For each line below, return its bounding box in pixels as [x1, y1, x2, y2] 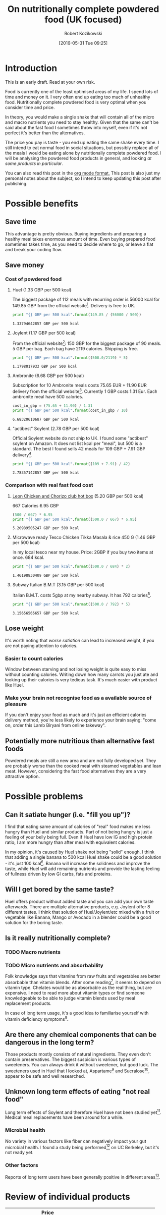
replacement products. [5, 1000, 52, 1006]
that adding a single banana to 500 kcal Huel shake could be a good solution [5, 854, 162, 860]
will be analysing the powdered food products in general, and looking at [5, 155, 152, 161]
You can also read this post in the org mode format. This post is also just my [5, 170, 160, 176]
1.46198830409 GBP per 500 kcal [12, 573, 79, 578]
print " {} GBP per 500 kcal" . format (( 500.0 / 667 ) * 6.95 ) [12, 517, 137, 522]
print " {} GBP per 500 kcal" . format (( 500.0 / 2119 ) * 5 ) [12, 355, 128, 360]
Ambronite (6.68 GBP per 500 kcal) [12, 373, 84, 379]
